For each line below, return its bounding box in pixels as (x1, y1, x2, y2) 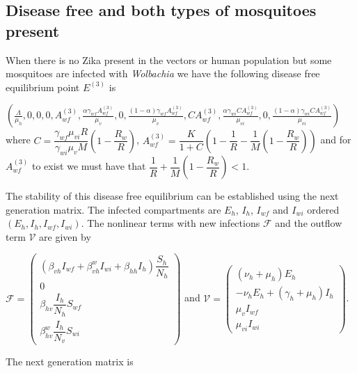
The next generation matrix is (6, 354, 134, 369)
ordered (307, 202, 340, 216)
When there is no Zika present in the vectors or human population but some (6, 52, 332, 67)
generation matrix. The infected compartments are (6, 202, 221, 216)
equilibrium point (6, 79, 80, 94)
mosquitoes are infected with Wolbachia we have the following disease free (6, 66, 320, 81)
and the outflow (275, 216, 342, 230)
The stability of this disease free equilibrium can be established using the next (6, 189, 339, 203)
